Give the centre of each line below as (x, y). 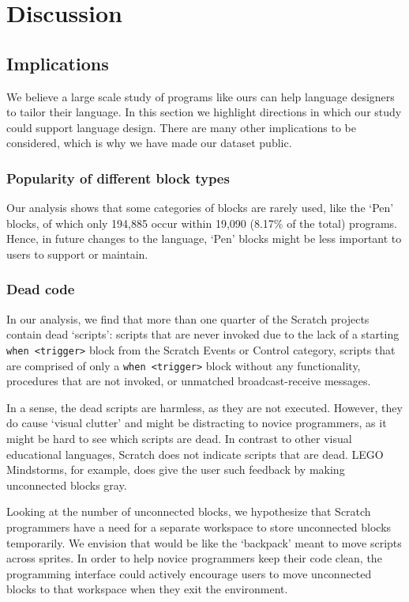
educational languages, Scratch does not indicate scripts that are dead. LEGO (195, 454)
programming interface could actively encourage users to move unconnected (189, 573)
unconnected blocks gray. (67, 485)
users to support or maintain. (77, 254)
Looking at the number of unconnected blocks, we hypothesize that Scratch (189, 511)
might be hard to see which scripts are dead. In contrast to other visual (179, 439)
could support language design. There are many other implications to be (181, 127)
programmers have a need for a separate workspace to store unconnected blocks (199, 527)
